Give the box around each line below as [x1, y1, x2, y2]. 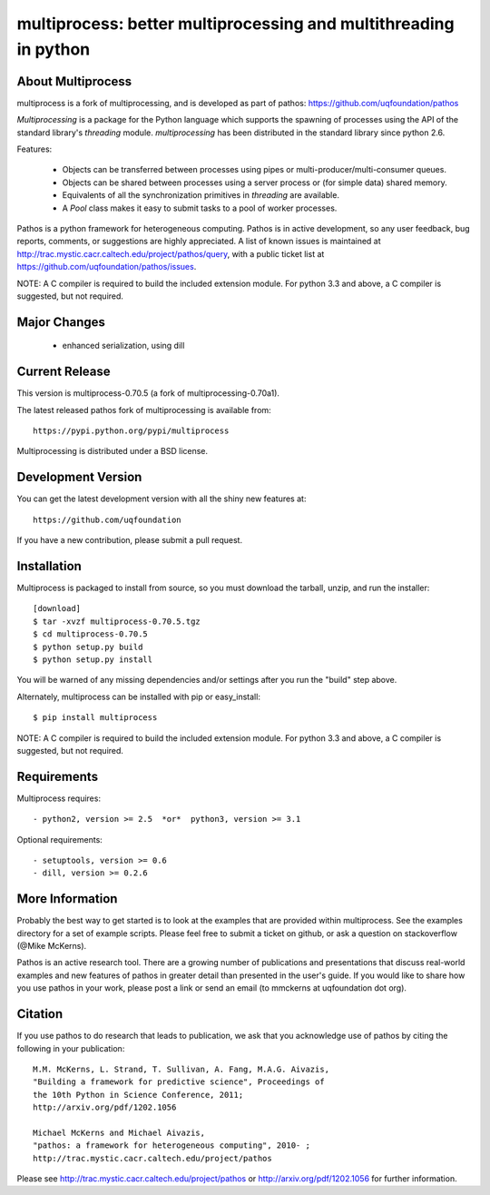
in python [16, 39, 91, 59]
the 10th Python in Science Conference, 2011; [33, 1090, 244, 1100]
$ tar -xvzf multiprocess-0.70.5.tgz [33, 616, 201, 627]
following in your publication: [16, 1042, 125, 1053]
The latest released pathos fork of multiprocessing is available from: [16, 404, 271, 415]
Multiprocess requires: [16, 793, 102, 804]
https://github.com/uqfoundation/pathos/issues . [16, 262, 197, 272]
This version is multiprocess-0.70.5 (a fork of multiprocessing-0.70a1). [16, 388, 280, 399]
